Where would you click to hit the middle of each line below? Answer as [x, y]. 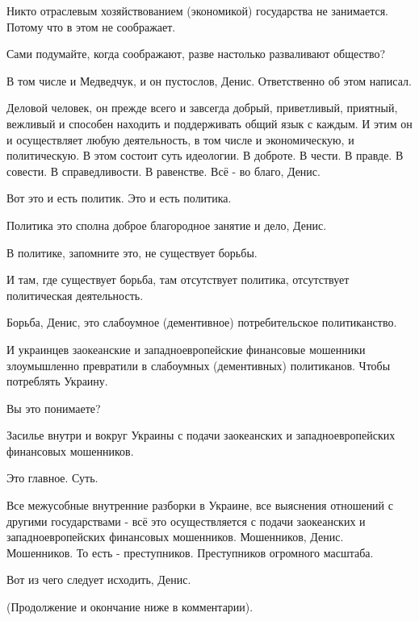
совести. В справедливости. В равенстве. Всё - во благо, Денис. [163, 171]
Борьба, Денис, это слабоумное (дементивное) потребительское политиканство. [202, 322]
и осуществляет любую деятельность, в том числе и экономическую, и [180, 139]
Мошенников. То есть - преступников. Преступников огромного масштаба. [190, 552]
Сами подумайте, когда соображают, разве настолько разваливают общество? [196, 54]
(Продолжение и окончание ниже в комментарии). [130, 607]
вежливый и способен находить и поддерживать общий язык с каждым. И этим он [209, 123]
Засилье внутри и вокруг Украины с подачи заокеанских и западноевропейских [201, 435]
